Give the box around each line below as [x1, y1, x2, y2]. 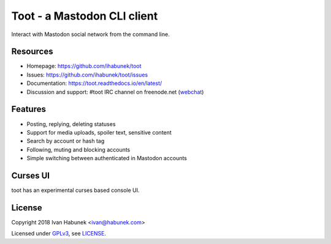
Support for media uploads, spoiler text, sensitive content [26, 128, 172, 136]
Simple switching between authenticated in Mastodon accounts [26, 155, 187, 162]
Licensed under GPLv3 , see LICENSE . [11, 230, 107, 237]
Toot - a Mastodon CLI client [11, 9, 158, 23]
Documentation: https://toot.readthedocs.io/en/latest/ [26, 79, 162, 87]
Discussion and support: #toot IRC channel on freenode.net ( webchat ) [26, 88, 204, 95]
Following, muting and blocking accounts [26, 146, 131, 153]
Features [11, 104, 46, 114]
